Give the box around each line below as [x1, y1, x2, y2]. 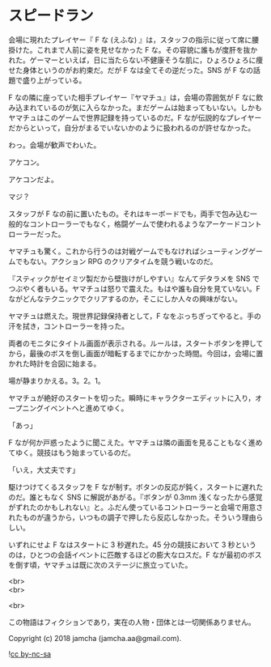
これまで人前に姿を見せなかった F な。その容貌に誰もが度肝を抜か [36, 45, 258, 54]
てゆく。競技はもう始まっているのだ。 [8, 448, 135, 457]
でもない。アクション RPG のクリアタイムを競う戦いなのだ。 [15, 256, 218, 266]
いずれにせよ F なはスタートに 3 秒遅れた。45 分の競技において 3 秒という [8, 539, 257, 550]
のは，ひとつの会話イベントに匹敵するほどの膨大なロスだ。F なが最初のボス [8, 550, 262, 559]
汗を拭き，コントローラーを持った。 [8, 321, 129, 331]
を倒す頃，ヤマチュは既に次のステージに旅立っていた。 [8, 559, 193, 570]
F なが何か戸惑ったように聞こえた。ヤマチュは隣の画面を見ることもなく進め [8, 437, 263, 447]
